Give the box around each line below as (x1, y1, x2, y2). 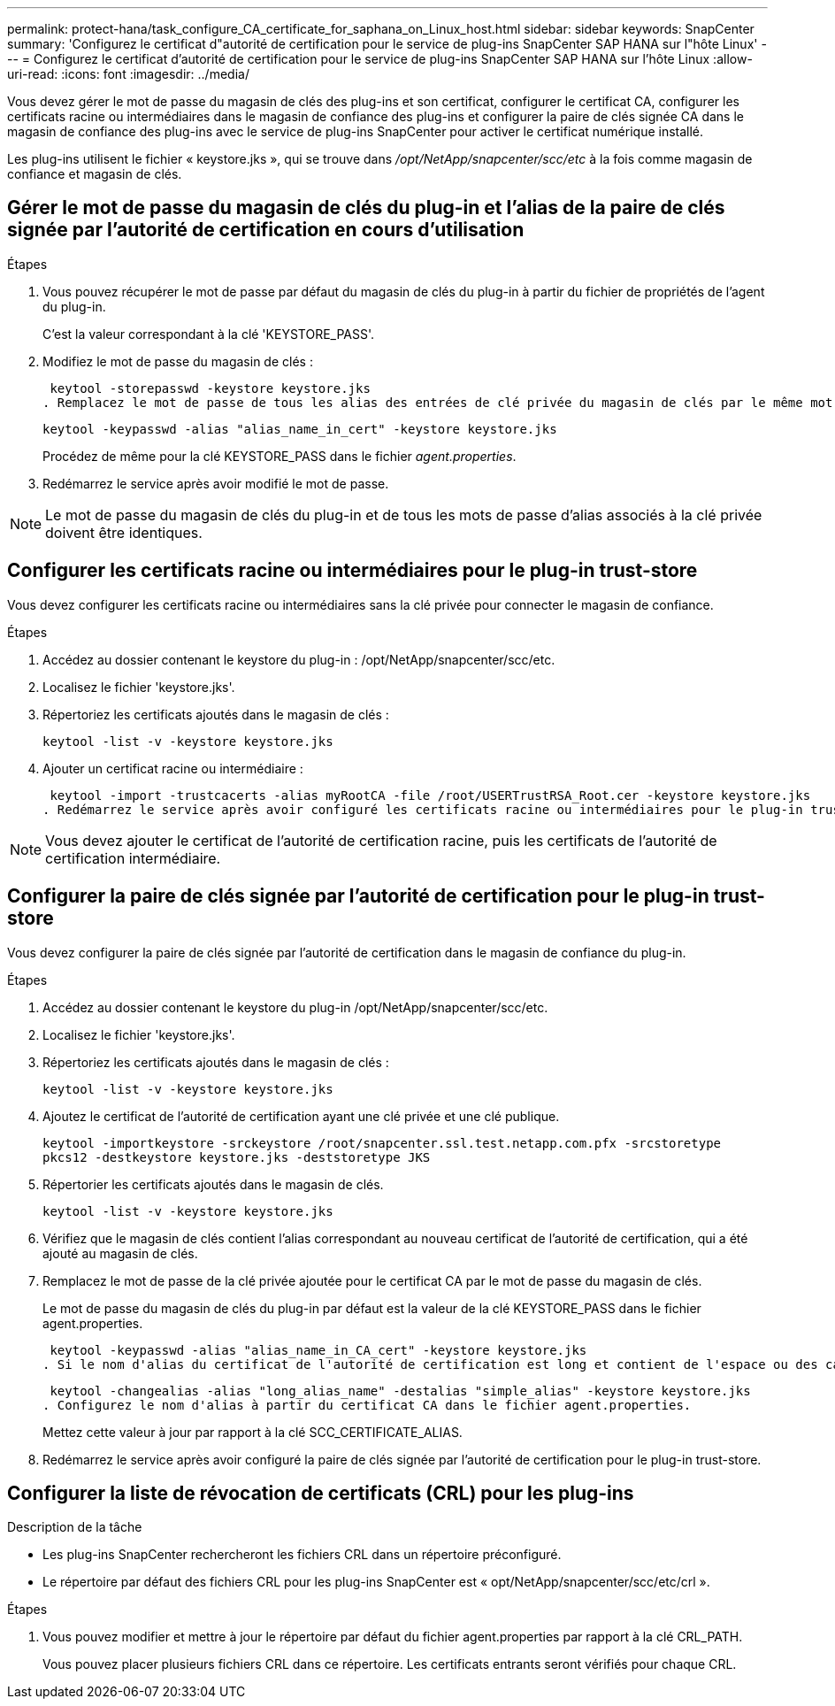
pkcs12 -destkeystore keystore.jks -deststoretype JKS (42, 1149, 431, 1164)
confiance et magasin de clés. (7, 166, 182, 181)
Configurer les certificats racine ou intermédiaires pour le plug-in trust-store (7, 559, 698, 582)
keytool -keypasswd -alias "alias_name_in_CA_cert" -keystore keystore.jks (50, 1342, 587, 1357)
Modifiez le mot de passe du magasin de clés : (42, 353, 313, 369)
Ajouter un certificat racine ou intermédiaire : (42, 760, 303, 776)
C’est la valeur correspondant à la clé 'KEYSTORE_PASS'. (42, 326, 375, 342)
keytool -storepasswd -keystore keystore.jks (50, 380, 371, 396)
